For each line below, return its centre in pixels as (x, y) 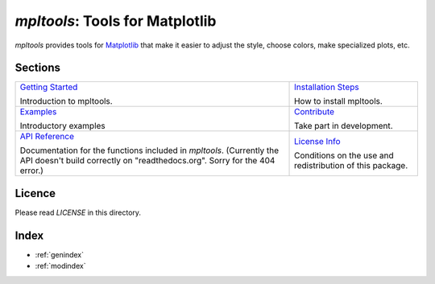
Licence (35, 193)
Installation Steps (327, 87)
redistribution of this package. (351, 166)
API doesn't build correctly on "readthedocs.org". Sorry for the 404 (147, 161)
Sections (37, 68)
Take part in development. (344, 126)
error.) (32, 171)
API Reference (47, 137)
